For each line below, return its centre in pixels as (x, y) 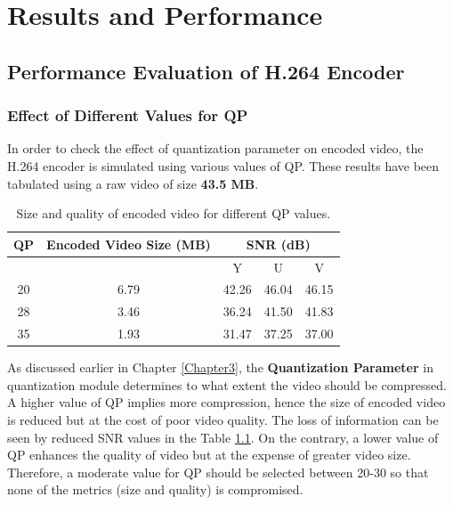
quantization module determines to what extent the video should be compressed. (227, 384)
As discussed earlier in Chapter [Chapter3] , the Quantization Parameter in (220, 367)
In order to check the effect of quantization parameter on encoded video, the (215, 148)
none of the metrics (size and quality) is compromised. (155, 489)
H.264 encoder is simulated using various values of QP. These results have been (223, 165)
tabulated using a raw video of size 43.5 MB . (133, 183)
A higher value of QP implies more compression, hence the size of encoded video (226, 402)
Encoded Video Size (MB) (129, 244)
